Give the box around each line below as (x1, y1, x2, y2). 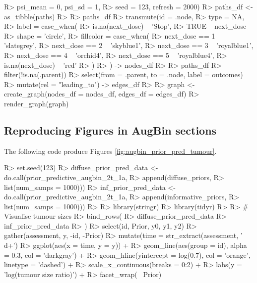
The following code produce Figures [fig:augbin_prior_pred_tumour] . (4, 145, 217, 156)
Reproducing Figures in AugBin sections (4, 122, 217, 138)
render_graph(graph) (4, 98, 69, 108)
